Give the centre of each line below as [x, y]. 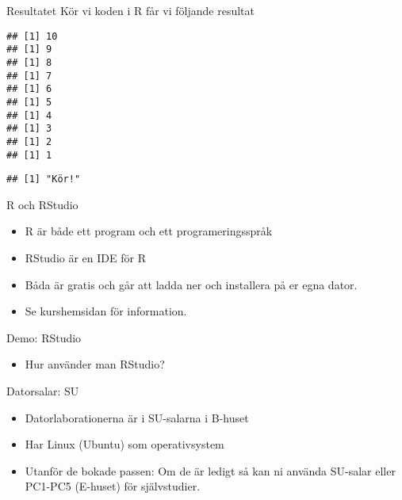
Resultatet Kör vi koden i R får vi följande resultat [130, 10]
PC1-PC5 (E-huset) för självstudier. [113, 486]
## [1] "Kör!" [44, 179]
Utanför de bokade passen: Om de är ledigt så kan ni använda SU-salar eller [210, 470]
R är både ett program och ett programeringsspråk [149, 231]
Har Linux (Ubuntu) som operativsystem [124, 444]
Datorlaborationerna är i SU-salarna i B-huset [137, 417]
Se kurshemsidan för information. [106, 311]
